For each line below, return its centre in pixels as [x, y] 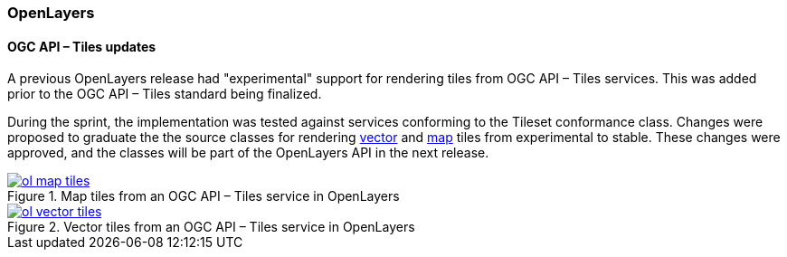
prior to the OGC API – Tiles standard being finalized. [165, 94]
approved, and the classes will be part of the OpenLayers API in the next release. [248, 153]
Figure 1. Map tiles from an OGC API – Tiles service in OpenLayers [204, 196]
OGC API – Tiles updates [82, 46]
